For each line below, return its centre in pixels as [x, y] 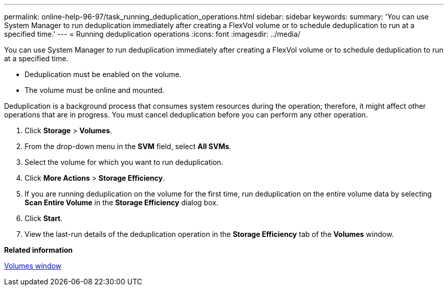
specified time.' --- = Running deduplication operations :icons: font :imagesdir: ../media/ [152, 34]
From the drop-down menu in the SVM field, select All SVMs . [128, 146]
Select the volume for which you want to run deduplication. [124, 162]
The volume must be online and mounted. [95, 90]
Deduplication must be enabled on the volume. [103, 74]
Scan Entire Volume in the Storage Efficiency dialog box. [121, 202]
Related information [39, 250]
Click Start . [44, 218]
